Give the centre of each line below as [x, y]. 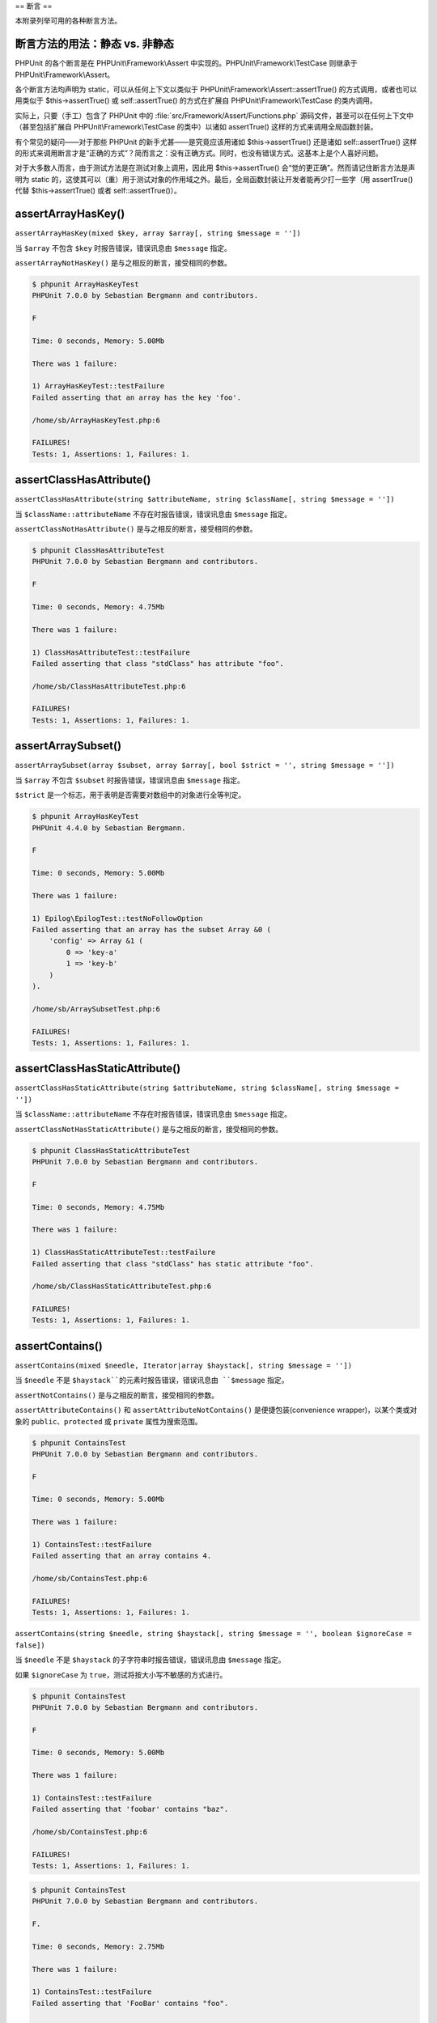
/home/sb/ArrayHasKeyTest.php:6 [96, 420]
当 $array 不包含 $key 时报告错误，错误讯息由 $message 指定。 [123, 248]
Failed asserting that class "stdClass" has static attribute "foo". [173, 1264]
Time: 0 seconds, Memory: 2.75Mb [98, 1947]
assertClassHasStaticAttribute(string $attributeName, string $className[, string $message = [207, 1088]
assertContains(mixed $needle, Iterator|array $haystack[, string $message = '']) [183, 1365]
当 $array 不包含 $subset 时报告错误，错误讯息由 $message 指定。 [129, 780]
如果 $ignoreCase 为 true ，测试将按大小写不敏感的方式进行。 [121, 1674]
